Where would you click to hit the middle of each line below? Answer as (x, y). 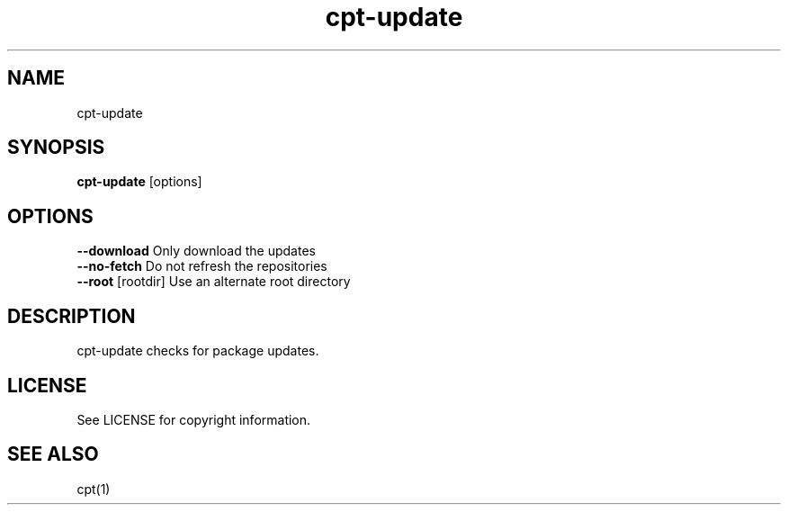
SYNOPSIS (56, 148)
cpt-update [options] (139, 182)
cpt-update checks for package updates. (198, 351)
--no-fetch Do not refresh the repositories (202, 266)
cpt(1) (94, 489)
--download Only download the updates (196, 251)
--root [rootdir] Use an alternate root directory (214, 282)
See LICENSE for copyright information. (194, 419)
